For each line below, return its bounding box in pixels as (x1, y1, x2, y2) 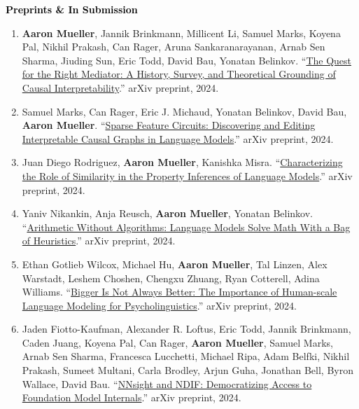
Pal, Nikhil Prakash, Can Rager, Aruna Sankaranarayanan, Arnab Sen (22, 39, 325, 54)
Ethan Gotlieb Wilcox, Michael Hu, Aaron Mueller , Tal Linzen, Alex (22, 256, 328, 271)
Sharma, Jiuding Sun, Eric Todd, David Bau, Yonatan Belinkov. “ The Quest (22, 53, 352, 67)
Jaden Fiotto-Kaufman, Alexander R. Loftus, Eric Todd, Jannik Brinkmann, (22, 321, 351, 336)
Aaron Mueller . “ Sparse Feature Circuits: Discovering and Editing (22, 118, 316, 132)
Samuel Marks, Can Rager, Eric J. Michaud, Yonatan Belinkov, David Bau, (22, 104, 347, 118)
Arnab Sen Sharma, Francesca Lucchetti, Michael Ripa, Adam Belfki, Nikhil (22, 349, 350, 363)
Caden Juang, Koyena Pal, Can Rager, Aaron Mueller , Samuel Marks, (22, 335, 333, 349)
